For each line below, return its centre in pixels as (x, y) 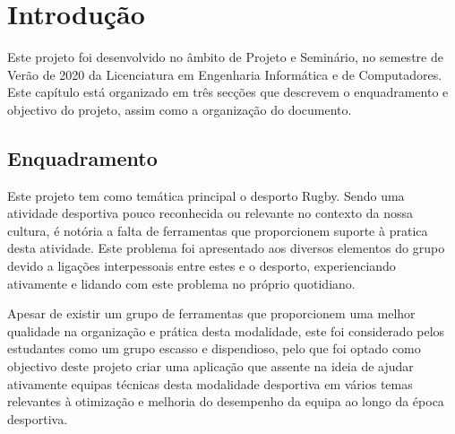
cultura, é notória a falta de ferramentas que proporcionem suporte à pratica (218, 230)
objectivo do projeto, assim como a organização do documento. (180, 109)
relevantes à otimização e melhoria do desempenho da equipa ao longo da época (226, 401)
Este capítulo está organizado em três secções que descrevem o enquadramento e (228, 92)
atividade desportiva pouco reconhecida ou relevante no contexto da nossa (210, 213)
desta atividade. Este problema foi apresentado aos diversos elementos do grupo (226, 248)
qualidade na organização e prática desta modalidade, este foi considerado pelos (226, 330)
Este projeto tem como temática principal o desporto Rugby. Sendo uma (206, 195)
